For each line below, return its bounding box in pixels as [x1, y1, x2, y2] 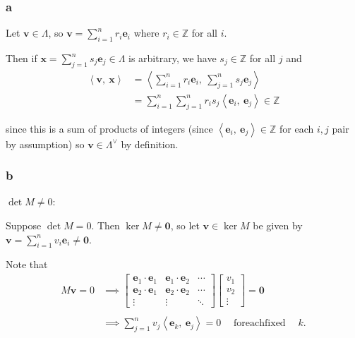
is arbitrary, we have [128, 51, 217, 66]
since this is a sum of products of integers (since [6, 121, 213, 135]
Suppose [6, 218, 42, 233]
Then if [6, 51, 37, 66]
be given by [253, 218, 303, 233]
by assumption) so [6, 136, 85, 151]
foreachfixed [234, 318, 286, 329]
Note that [6, 257, 48, 272]
